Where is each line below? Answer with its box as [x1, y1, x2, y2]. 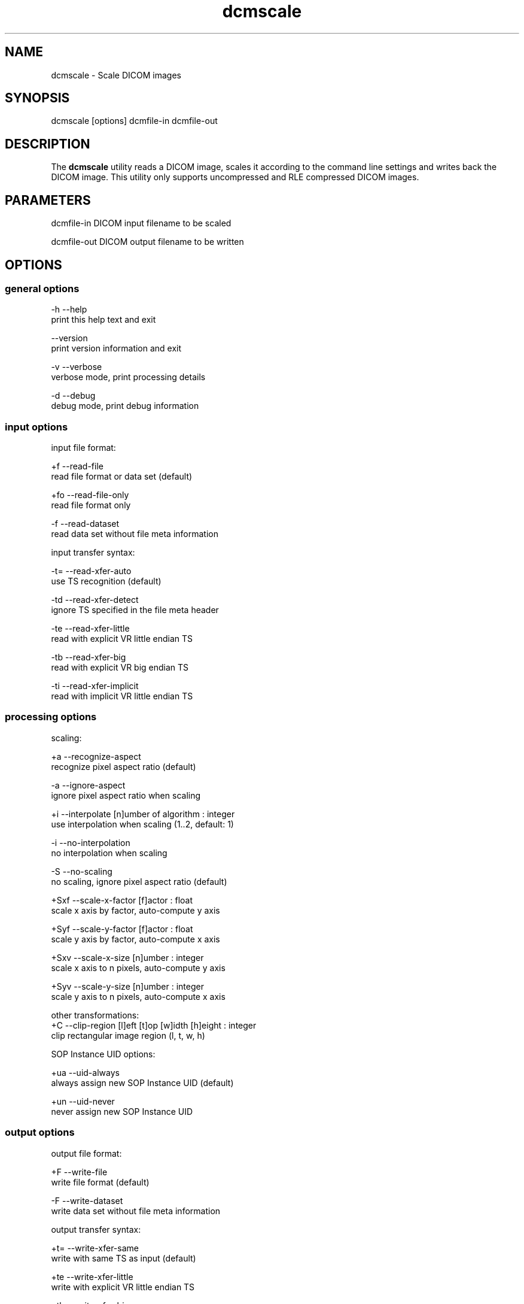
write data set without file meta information [51, 1205, 221, 1216]
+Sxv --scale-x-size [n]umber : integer [51, 952, 204, 963]
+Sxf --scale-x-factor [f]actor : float [51, 894, 193, 905]
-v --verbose [51, 362, 102, 372]
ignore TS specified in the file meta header [51, 605, 219, 615]
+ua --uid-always [51, 1067, 120, 1078]
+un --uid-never [51, 1096, 115, 1106]
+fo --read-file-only [51, 490, 129, 501]
